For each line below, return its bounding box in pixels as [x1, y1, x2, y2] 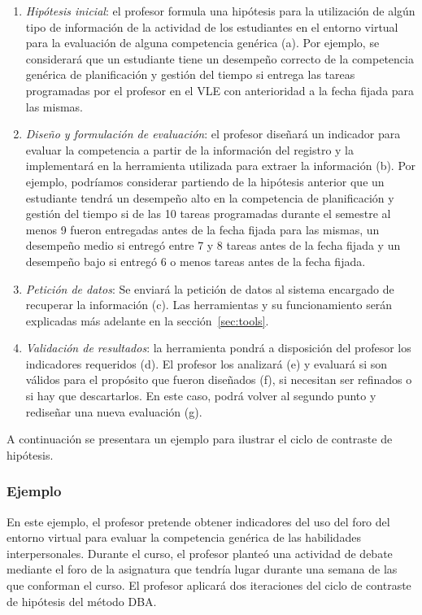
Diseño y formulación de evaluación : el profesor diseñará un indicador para [25, 125, 401, 142]
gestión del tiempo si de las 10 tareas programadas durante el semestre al [25, 205, 391, 222]
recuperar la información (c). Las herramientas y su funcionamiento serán [25, 296, 393, 313]
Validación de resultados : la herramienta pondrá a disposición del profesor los [25, 339, 411, 356]
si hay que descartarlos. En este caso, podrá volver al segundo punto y [25, 387, 376, 404]
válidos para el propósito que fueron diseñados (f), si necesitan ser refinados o [25, 371, 412, 388]
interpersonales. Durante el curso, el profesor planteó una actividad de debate [7, 544, 393, 561]
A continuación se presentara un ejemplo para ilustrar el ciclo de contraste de [7, 430, 393, 447]
